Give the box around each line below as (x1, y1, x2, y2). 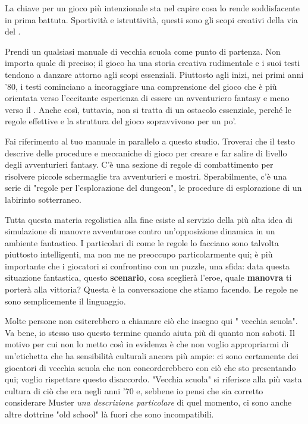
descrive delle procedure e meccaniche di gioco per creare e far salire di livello (5, 146, 287, 159)
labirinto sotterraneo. (5, 193, 81, 205)
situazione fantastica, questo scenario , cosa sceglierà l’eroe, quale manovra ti (5, 271, 292, 284)
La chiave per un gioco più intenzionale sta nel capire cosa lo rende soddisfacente (5, 2, 300, 14)
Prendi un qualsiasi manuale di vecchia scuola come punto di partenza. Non (5, 45, 281, 57)
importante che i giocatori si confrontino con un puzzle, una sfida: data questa (5, 259, 290, 272)
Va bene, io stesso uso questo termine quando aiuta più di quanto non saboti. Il (5, 326, 295, 338)
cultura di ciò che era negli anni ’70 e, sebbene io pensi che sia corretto (5, 384, 263, 397)
